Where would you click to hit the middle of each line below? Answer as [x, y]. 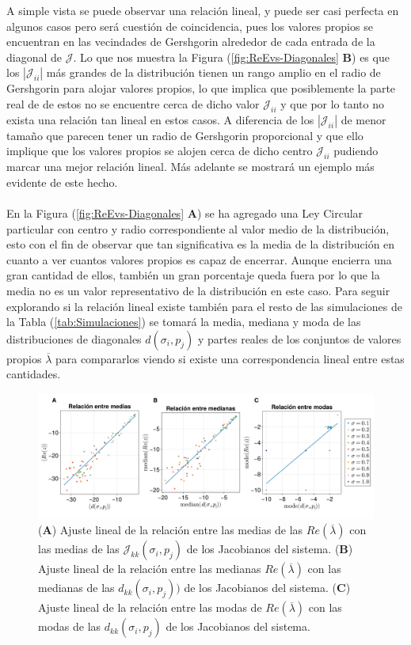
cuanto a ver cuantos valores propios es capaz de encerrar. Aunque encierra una [199, 259]
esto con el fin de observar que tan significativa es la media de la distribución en [201, 244]
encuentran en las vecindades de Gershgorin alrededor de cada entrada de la [191, 42]
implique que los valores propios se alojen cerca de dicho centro [160, 151]
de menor [363, 119]
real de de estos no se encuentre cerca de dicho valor [133, 103]
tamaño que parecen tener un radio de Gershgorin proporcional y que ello [185, 135]
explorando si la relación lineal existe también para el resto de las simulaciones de [204, 306]
